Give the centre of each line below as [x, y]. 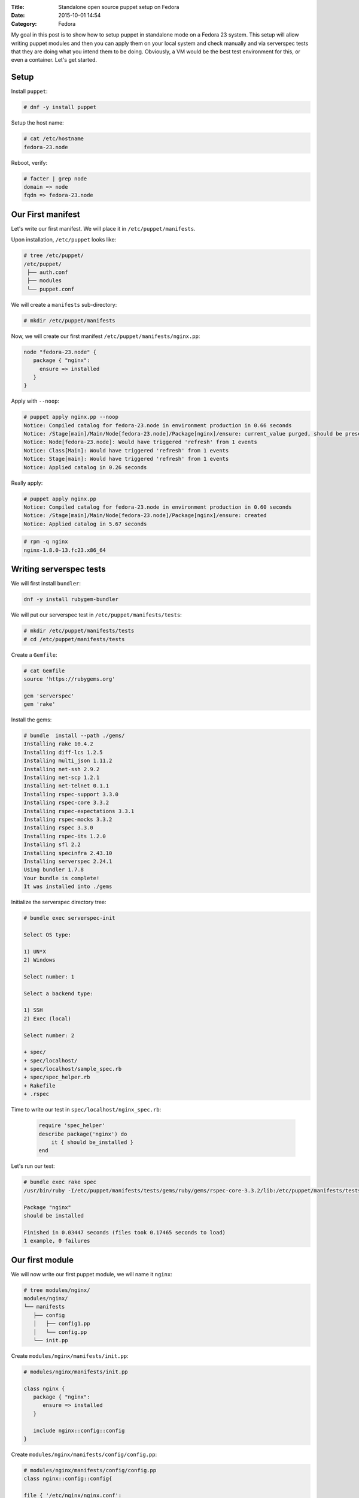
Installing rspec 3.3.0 [59, 828]
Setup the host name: [37, 123]
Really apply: [27, 483]
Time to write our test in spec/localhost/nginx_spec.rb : [86, 1110]
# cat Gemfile [44, 671]
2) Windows [39, 960]
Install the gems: [31, 720]
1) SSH [33, 1010]
